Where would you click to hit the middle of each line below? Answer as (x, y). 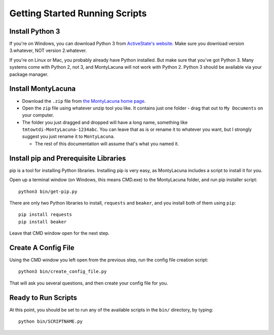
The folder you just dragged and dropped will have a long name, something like (105, 122)
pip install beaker (43, 222)
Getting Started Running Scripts (78, 13)
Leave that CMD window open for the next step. (59, 233)
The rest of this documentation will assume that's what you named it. (107, 144)
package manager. (29, 74)
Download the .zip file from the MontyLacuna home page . (84, 101)
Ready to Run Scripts (43, 298)
